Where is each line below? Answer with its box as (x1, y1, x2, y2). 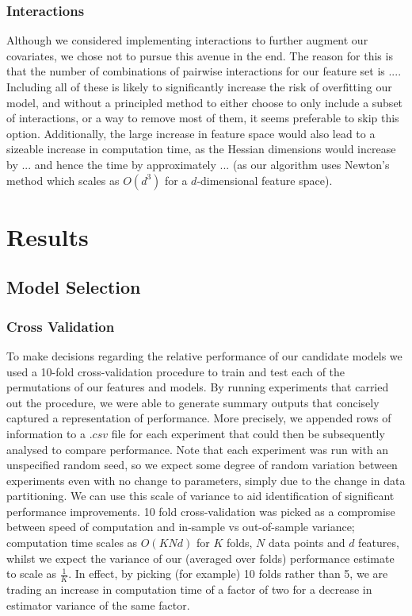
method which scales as (6, 171, 120, 188)
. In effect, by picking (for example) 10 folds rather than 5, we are (68, 565, 388, 582)
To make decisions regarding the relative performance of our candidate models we (6, 347, 402, 364)
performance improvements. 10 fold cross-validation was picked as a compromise (6, 502, 395, 519)
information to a (6, 425, 86, 441)
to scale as (6, 565, 57, 582)
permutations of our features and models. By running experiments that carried (6, 379, 389, 395)
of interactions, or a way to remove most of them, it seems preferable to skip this (6, 110, 399, 126)
